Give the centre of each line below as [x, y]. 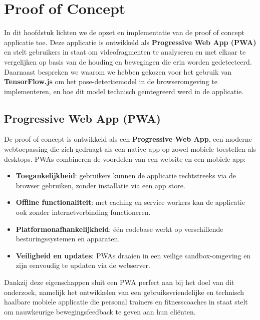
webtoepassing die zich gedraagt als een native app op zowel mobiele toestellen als [130, 149]
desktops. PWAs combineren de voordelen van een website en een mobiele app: [125, 158]
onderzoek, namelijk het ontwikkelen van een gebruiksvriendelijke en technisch [124, 292]
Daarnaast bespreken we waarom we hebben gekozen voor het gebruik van [118, 71]
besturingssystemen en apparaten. [68, 239]
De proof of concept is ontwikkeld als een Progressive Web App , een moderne [128, 139]
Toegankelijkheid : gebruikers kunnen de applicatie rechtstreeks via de [126, 176]
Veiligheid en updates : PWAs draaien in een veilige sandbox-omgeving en [133, 255]
